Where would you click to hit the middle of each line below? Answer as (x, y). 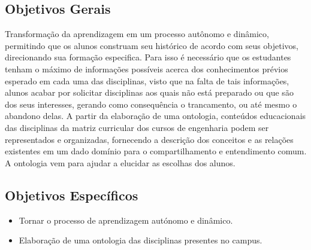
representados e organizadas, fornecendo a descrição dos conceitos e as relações (149, 139)
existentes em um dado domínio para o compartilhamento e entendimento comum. (156, 151)
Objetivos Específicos (72, 195)
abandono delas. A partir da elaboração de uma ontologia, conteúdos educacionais (155, 116)
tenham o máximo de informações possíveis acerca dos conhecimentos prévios (147, 68)
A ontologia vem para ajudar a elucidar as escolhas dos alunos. (120, 162)
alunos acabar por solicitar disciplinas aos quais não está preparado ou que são (149, 92)
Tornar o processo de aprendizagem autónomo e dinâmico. (126, 220)
